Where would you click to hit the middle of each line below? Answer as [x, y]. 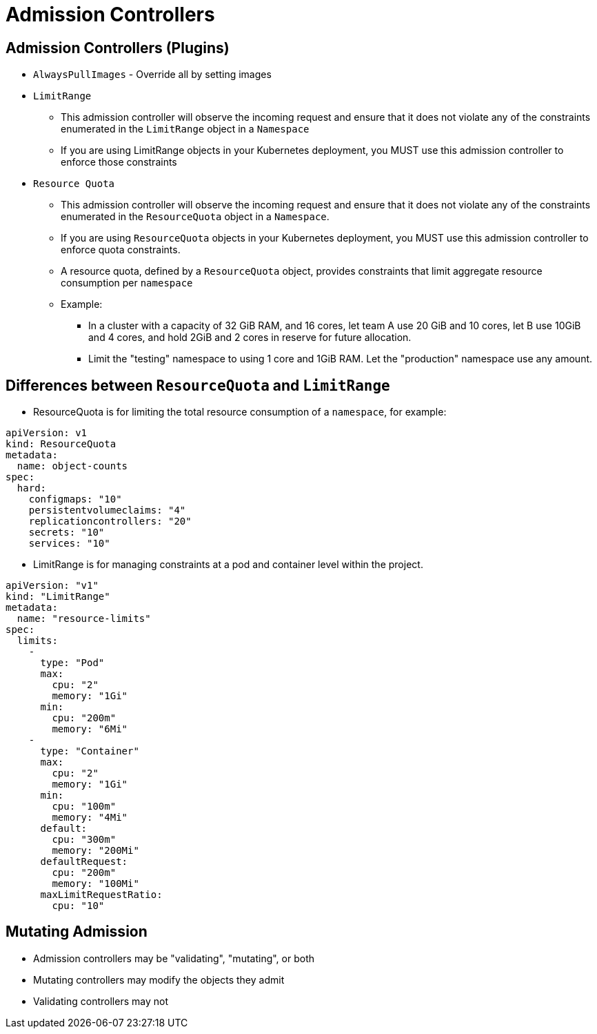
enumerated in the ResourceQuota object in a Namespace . [195, 217]
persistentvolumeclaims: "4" [107, 510]
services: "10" [69, 544]
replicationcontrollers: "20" [110, 521]
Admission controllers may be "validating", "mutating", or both [174, 958]
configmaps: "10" [75, 499]
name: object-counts [72, 466]
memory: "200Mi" [95, 851]
